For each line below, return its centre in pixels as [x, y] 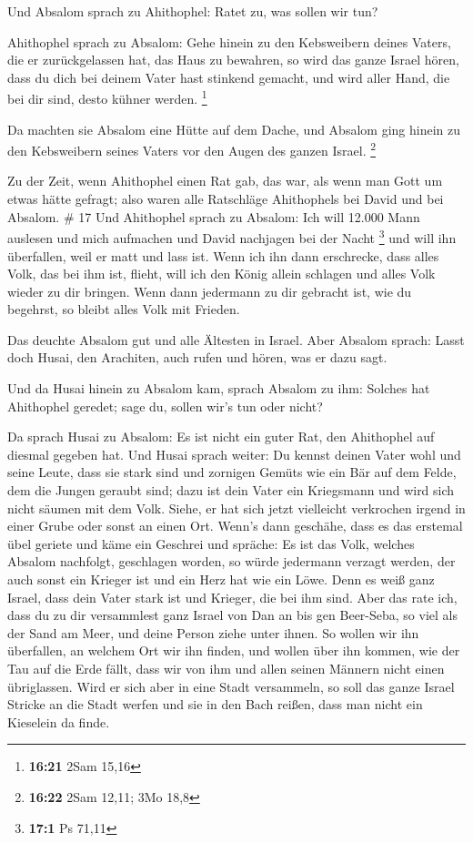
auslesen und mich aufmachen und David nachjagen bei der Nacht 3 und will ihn [232, 236]
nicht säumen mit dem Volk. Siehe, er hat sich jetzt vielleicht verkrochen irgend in [236, 508]
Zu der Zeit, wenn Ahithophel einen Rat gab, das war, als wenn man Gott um [225, 181]
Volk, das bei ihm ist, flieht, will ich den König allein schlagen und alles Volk [221, 274]
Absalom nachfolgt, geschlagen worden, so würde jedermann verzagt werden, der [231, 561]
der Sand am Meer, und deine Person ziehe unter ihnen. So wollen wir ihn [213, 632]
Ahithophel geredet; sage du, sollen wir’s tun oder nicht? [165, 406]
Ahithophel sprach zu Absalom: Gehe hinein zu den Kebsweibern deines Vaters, [229, 41]
